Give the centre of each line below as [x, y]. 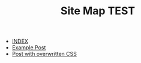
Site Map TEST [98, 11]
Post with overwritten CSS [44, 54]
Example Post [29, 48]
